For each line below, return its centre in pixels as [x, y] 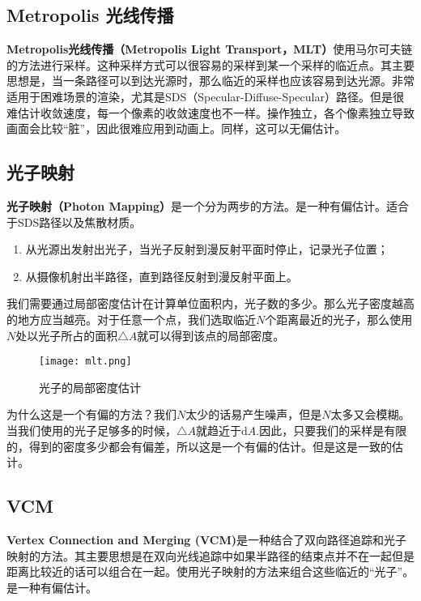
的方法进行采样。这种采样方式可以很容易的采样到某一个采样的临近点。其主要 [210, 64]
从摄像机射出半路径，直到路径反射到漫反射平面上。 [162, 276]
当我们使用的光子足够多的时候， [91, 430]
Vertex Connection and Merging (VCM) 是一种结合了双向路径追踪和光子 [206, 539]
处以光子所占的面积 [67, 335]
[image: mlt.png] [85, 362]
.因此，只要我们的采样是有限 [332, 430]
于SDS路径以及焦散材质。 [74, 222]
